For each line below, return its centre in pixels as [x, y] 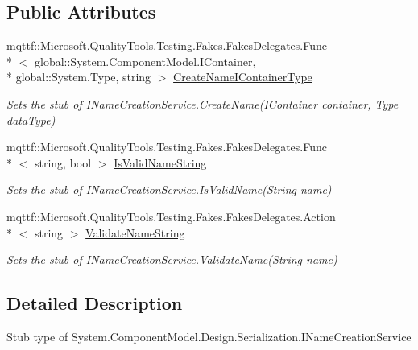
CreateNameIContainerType [243, 77]
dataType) [31, 119]
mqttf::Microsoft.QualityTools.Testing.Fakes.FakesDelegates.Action [171, 216]
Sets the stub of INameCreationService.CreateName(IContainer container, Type [203, 103]
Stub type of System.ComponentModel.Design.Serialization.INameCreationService [209, 336]
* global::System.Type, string [79, 77]
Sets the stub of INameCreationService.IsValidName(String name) [169, 189]
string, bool [63, 162]
